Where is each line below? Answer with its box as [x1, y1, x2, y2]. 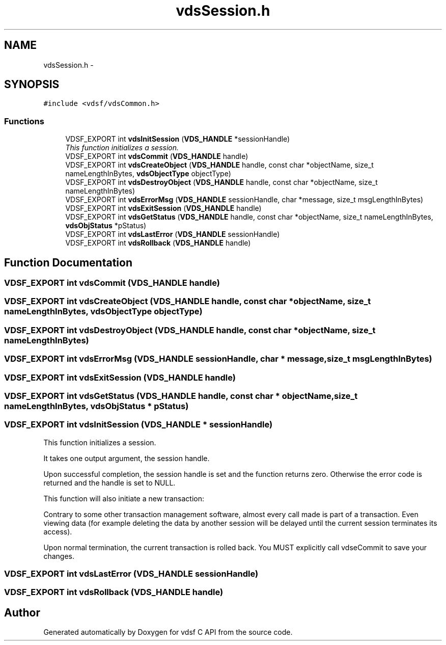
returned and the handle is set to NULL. [43, 478, 176, 487]
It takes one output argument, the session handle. [43, 453, 210, 463]
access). [43, 527, 72, 536]
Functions [4, 116, 44, 126]
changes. [43, 551, 74, 560]
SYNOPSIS [4, 78, 60, 91]
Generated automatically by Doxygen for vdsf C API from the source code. [43, 628, 293, 637]
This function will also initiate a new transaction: [43, 494, 204, 503]
